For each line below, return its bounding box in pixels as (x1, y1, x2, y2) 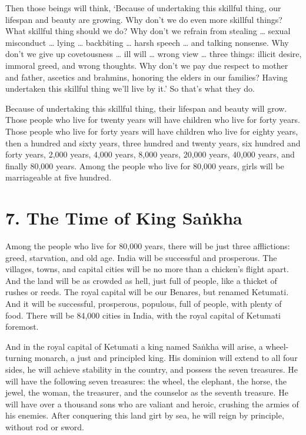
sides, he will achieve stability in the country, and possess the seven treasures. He (5, 363, 298, 375)
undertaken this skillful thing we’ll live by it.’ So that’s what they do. (5, 82, 255, 95)
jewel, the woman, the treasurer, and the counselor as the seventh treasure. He (5, 386, 288, 399)
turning (5, 352, 32, 364)
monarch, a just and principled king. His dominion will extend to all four (34, 352, 298, 364)
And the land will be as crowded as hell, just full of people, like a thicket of (5, 274, 277, 286)
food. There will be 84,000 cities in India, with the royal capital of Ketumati (5, 309, 281, 321)
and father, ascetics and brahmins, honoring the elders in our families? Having (5, 71, 288, 83)
